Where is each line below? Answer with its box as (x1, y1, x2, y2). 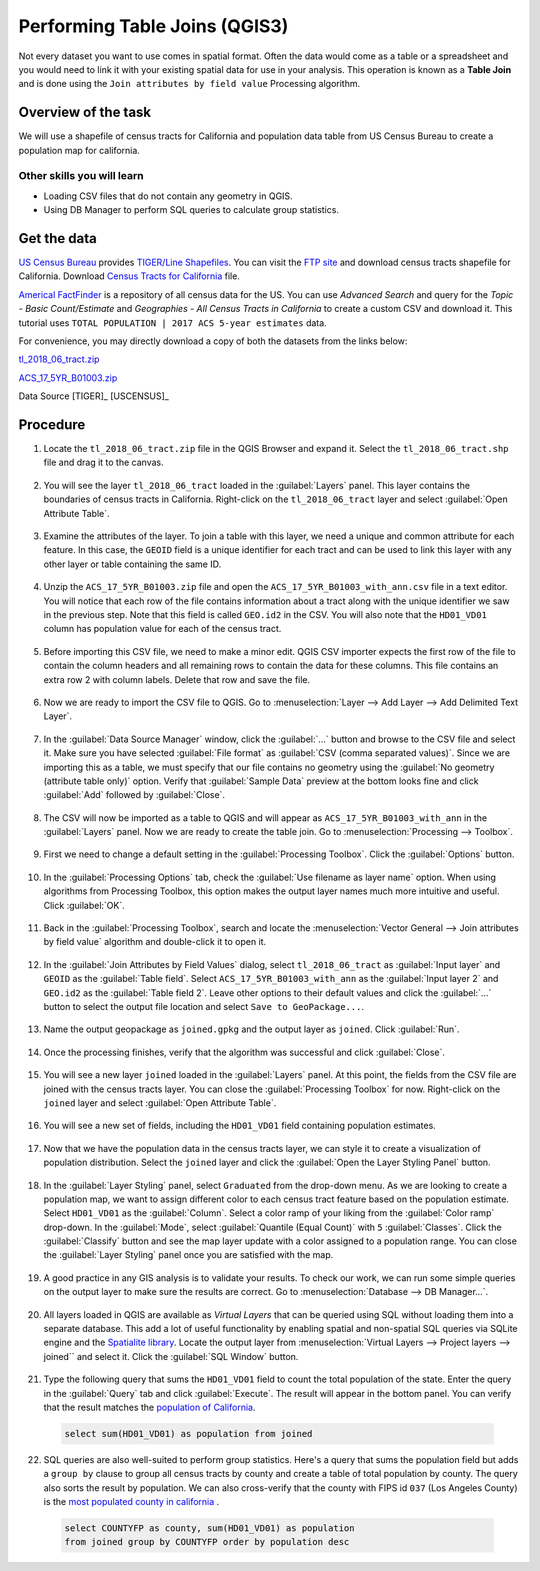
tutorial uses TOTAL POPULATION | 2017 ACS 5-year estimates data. (18, 316, 327, 329)
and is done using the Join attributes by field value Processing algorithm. (18, 78, 361, 90)
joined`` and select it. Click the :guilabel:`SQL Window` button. (43, 1350, 299, 1362)
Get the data (18, 230, 97, 247)
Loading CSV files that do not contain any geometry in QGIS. (43, 190, 294, 202)
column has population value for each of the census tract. (43, 623, 282, 635)
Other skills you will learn (18, 169, 144, 183)
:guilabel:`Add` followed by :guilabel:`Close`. (43, 789, 225, 801)
